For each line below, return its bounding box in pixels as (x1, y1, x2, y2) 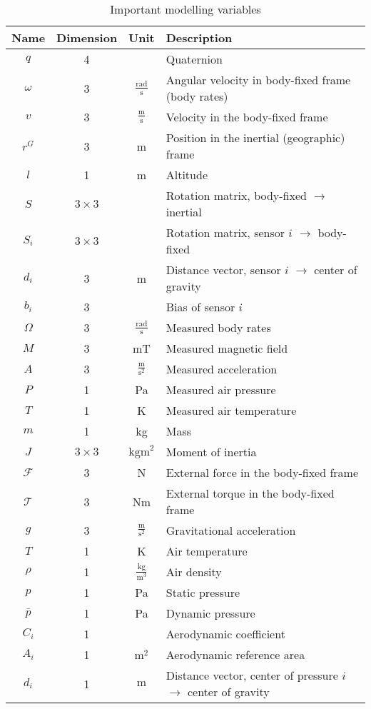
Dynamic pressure (166, 605, 255, 621)
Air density (166, 563, 222, 580)
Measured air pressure (166, 381, 276, 398)
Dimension (56, 29, 118, 46)
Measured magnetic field (166, 340, 288, 356)
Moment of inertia (166, 443, 257, 460)
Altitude (166, 166, 208, 183)
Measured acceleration (166, 361, 278, 377)
